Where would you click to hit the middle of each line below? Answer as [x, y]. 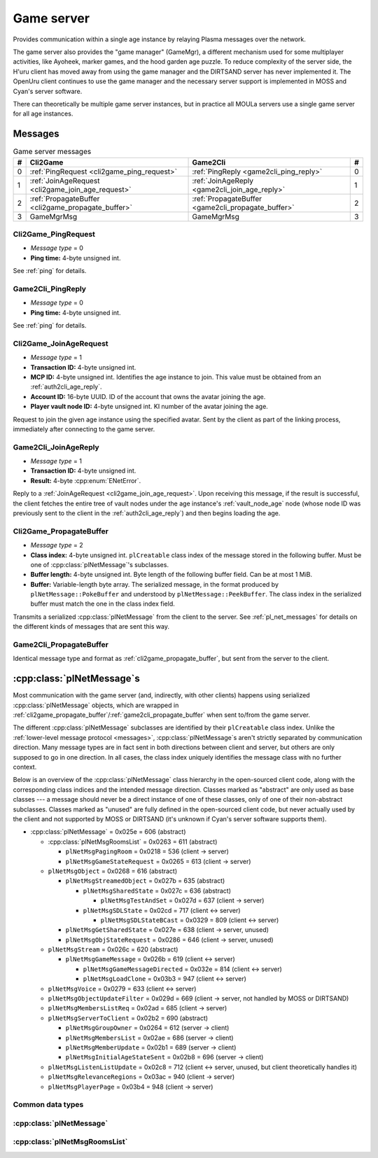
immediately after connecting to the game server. [84, 429]
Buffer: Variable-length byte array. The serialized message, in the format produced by [155, 584]
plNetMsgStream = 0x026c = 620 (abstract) [113, 949]
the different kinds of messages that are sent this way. [91, 627]
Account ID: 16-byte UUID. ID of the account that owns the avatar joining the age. [148, 396]
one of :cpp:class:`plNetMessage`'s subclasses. [100, 564]
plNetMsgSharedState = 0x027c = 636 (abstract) [157, 891]
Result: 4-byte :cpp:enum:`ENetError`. [86, 480]
